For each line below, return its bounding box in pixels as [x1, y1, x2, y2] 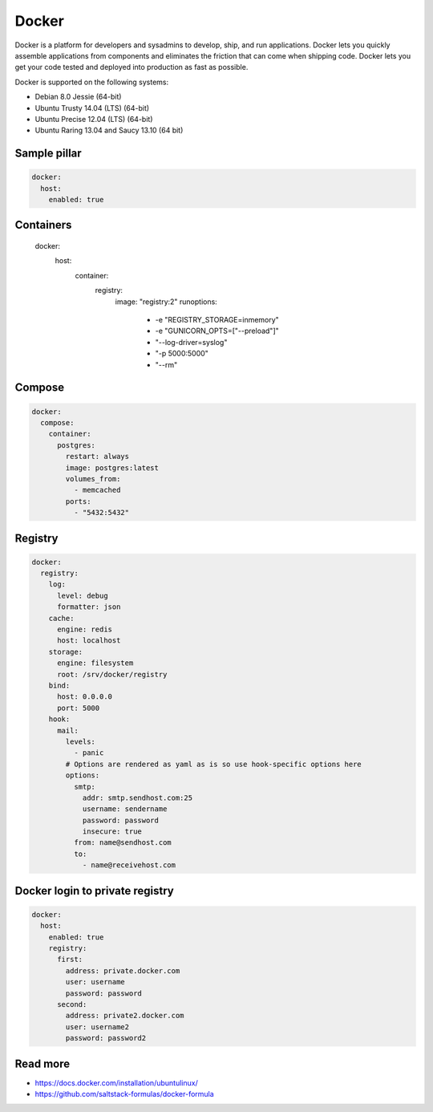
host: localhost [57, 636, 121, 645]
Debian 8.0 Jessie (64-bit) [34, 92, 122, 102]
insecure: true [82, 827, 142, 836]
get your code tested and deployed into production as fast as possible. [14, 63, 249, 72]
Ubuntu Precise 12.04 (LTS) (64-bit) [34, 114, 153, 124]
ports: [65, 497, 91, 505]
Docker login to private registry [14, 883, 174, 898]
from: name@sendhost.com [73, 838, 172, 847]
